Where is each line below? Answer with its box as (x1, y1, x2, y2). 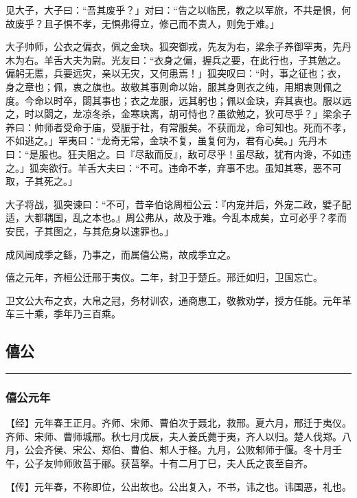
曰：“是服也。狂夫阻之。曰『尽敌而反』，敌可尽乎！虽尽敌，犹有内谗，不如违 (5, 146, 352, 161)
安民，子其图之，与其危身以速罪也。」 (5, 223, 174, 238)
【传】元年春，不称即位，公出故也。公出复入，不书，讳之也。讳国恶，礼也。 (5, 479, 352, 493)
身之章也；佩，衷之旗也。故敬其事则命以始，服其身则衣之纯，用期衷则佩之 (5, 79, 342, 93)
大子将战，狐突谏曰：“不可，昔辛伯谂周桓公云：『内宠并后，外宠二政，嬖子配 (5, 196, 352, 211)
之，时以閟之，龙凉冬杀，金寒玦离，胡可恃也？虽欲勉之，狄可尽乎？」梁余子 (5, 106, 352, 121)
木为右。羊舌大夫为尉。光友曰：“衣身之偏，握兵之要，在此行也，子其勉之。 (5, 52, 347, 67)
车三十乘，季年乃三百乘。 (5, 306, 121, 321)
